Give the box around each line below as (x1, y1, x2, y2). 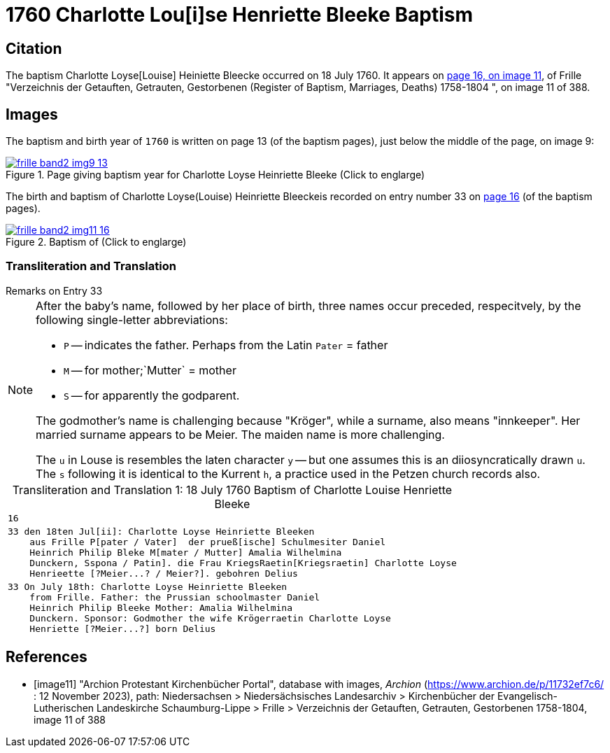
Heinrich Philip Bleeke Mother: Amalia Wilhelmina (29, 602, 292, 613)
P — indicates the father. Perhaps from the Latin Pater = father (64, 337, 388, 352)
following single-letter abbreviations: (36, 312, 228, 327)
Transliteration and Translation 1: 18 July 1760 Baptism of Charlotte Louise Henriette (12, 482, 453, 497)
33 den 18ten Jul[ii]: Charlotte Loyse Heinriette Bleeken (8, 526, 315, 537)
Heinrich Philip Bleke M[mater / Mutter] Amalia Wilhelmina (29, 547, 342, 558)
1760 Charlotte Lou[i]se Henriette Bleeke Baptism (6, 3, 473, 27)
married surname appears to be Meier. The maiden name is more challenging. (36, 427, 445, 442)
